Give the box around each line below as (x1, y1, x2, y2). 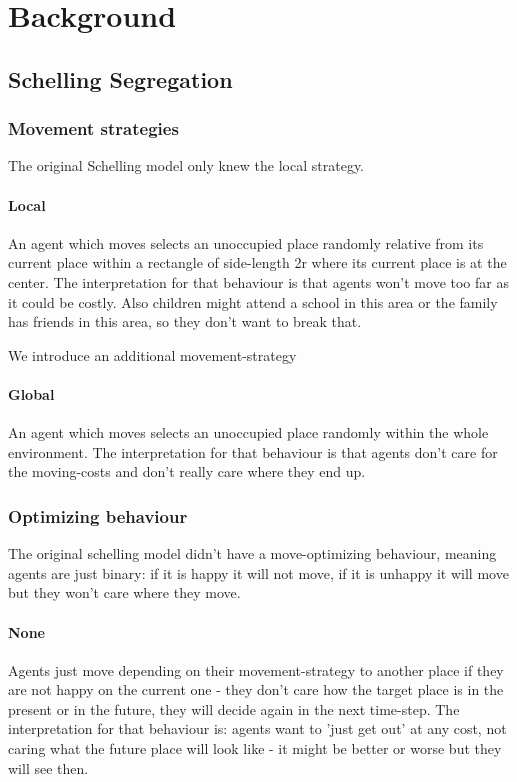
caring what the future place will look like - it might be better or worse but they (8, 738, 502, 759)
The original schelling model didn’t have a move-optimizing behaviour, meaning (8, 543, 497, 564)
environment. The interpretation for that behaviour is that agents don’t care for (8, 441, 498, 462)
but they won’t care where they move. (8, 582, 241, 603)
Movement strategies (8, 116, 179, 141)
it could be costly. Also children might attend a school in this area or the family (8, 291, 498, 312)
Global (8, 383, 55, 404)
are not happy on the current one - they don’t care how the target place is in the (8, 679, 504, 700)
